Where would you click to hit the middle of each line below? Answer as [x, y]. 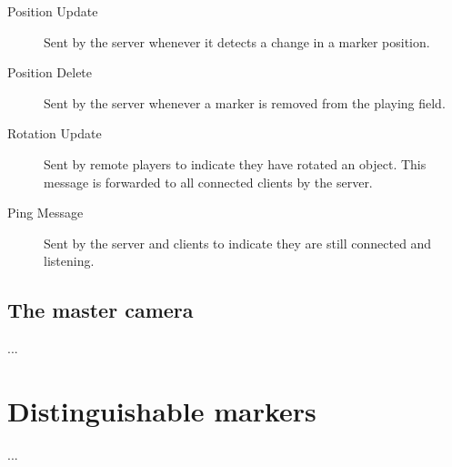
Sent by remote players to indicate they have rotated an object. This [235, 163]
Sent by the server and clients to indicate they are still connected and [238, 243]
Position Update [53, 11]
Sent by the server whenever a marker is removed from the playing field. [245, 102]
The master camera [100, 310]
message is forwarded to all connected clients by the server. [208, 182]
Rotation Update [55, 133]
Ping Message [45, 213]
